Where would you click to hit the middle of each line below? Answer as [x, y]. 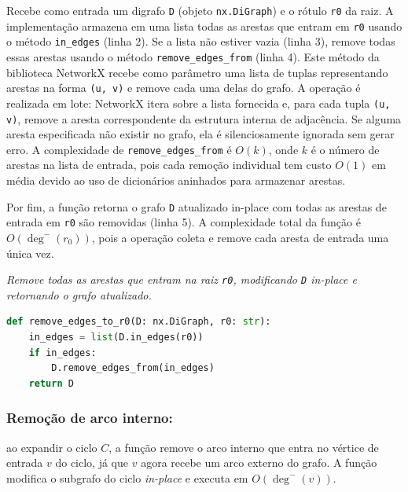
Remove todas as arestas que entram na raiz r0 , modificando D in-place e [182, 279]
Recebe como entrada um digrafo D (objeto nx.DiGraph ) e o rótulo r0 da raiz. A [200, 10]
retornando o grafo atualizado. [79, 294]
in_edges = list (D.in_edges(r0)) [116, 337]
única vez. [30, 253]
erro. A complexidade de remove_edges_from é [119, 149]
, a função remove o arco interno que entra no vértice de [244, 447]
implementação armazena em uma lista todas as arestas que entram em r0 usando [204, 26]
